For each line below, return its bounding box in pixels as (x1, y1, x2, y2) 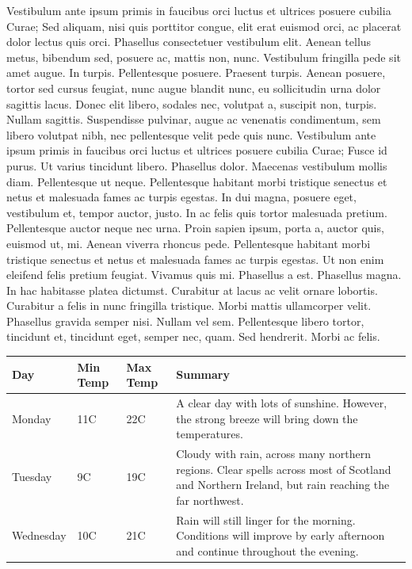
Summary (176, 366, 230, 383)
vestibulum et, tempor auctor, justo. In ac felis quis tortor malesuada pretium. (6, 204, 387, 220)
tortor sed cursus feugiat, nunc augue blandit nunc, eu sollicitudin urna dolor (6, 79, 381, 96)
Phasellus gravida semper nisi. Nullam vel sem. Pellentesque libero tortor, (6, 312, 364, 329)
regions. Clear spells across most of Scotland (176, 460, 391, 477)
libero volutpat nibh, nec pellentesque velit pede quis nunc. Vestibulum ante (6, 126, 376, 143)
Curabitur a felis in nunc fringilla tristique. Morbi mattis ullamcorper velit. (6, 297, 372, 314)
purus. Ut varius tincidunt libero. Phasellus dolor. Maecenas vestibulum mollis (6, 157, 387, 174)
